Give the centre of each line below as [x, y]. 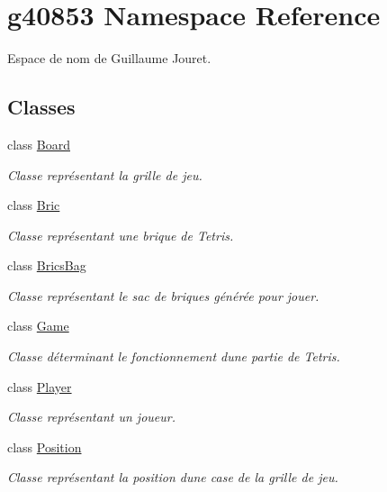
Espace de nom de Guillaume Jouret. [109, 58]
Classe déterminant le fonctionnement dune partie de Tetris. [174, 356]
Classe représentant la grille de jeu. [105, 174]
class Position [45, 446]
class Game [38, 326]
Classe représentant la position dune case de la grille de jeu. [173, 477]
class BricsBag [47, 265]
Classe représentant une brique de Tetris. [121, 235]
